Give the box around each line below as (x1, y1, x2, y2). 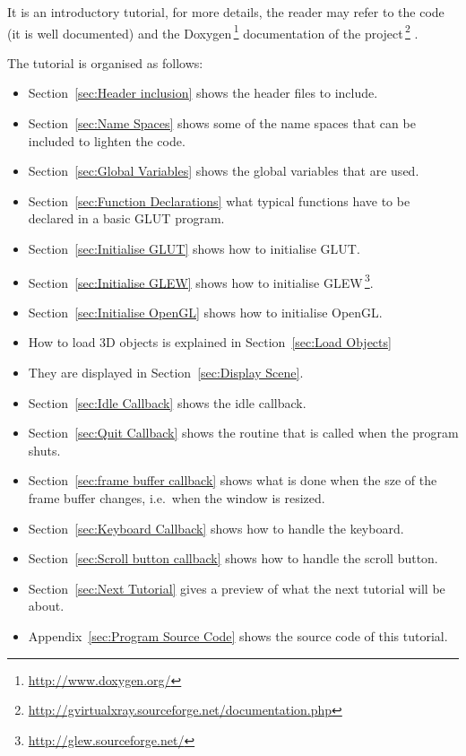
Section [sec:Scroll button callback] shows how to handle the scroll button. (28, 549, 438, 568)
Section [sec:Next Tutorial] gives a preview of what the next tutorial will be (28, 578, 445, 597)
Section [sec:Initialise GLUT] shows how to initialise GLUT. (28, 239, 360, 257)
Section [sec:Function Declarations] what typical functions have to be (28, 191, 410, 210)
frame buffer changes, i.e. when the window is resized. (28, 489, 325, 507)
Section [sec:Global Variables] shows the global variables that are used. (28, 161, 419, 180)
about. (28, 596, 65, 615)
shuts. (28, 440, 61, 459)
